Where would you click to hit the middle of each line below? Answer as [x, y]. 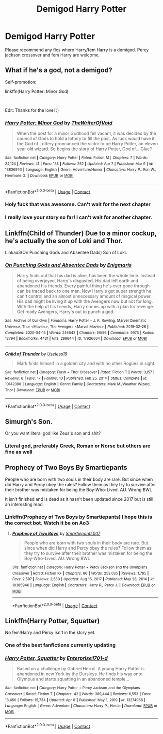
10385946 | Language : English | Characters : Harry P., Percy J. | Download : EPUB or [83, 585]
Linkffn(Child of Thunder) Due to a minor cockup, [81, 233]
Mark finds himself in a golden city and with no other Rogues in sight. [86, 363]
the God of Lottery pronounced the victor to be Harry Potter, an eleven [87, 144]
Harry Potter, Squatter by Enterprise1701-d [57, 658]
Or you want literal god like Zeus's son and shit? [53, 433]
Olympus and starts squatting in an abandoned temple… [73, 679]
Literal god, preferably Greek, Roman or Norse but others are [78, 446]
